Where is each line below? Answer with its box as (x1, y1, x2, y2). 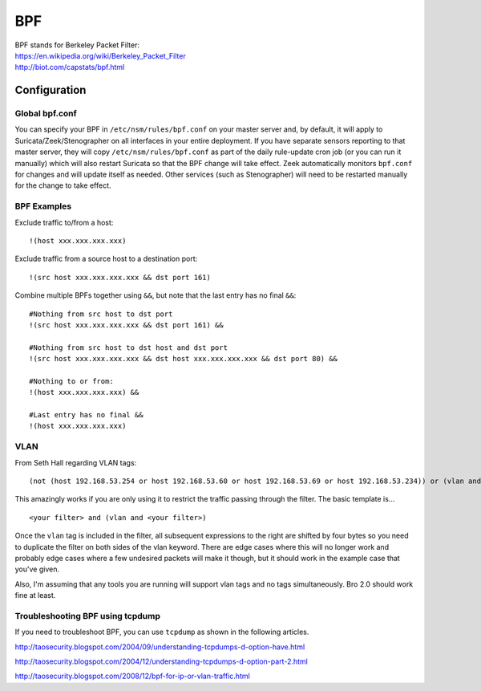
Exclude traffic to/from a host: (14, 217, 114, 227)
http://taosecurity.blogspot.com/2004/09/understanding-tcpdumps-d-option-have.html (14, 642, 305, 652)
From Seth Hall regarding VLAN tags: (14, 457, 137, 467)
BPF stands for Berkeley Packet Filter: (14, 40, 140, 50)
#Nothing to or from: (29, 376, 114, 385)
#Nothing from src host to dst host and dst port (29, 343, 228, 352)
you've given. (14, 564, 60, 574)
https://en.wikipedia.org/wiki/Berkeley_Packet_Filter (14, 51, 186, 60)
